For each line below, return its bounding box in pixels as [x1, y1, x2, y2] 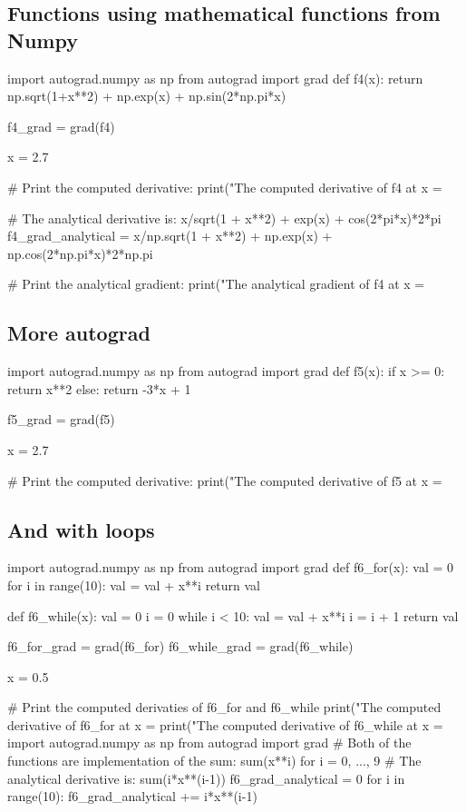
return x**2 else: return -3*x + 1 [7, 379, 191, 398]
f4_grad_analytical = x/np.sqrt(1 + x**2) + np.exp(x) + [7, 226, 333, 245]
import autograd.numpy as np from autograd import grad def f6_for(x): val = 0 [7, 558, 453, 577]
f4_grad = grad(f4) [7, 116, 115, 135]
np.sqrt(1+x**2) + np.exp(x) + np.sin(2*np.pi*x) [7, 86, 286, 105]
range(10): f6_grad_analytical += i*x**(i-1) [7, 787, 257, 806]
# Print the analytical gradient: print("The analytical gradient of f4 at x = [7, 274, 425, 293]
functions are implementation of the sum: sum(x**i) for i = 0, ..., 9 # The [7, 751, 422, 770]
